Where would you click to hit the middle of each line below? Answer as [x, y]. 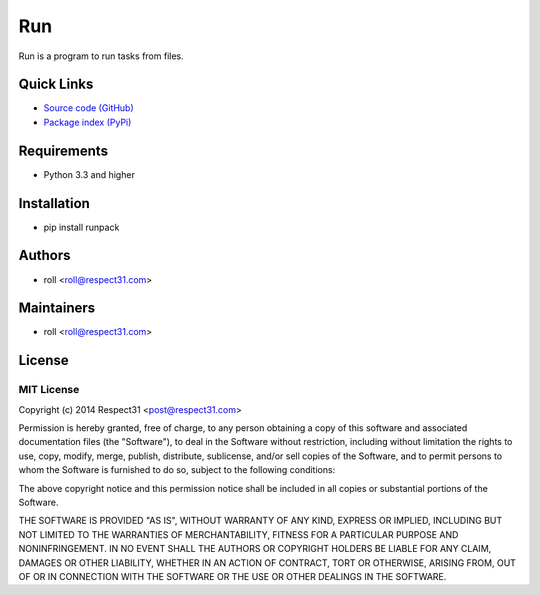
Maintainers [57, 308]
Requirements [63, 150]
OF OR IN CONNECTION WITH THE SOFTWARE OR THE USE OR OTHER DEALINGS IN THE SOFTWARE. [232, 576]
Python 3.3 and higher [89, 174]
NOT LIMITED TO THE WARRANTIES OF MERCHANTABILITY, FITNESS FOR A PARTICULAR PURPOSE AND [238, 534]
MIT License [49, 390]
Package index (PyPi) [87, 122]
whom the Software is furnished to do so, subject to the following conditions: [177, 470]
